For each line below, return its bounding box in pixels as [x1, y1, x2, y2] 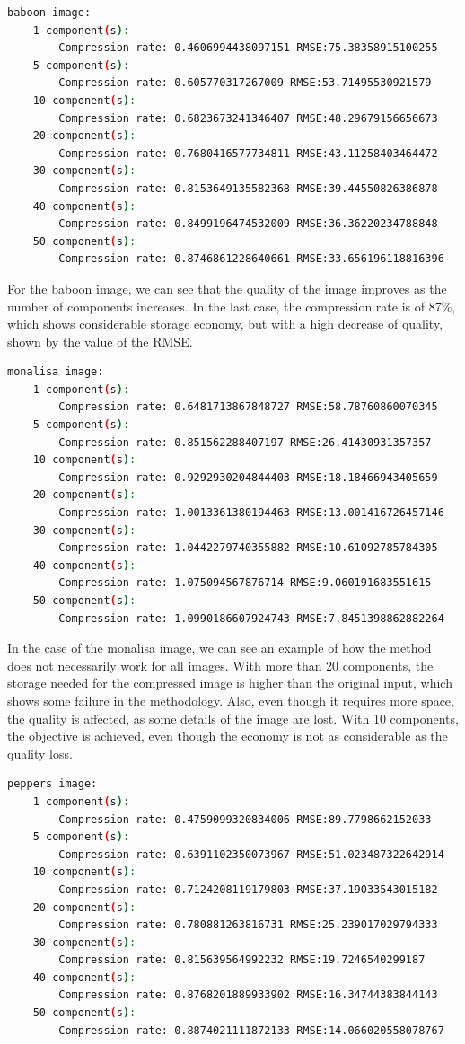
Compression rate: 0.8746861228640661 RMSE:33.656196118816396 [58, 252, 444, 266]
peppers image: [7, 777, 98, 791]
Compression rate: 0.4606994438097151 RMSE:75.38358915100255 [58, 41, 438, 55]
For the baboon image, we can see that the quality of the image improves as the [7, 278, 447, 297]
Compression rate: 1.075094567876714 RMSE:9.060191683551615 [58, 576, 432, 590]
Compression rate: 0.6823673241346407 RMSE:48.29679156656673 [58, 111, 438, 125]
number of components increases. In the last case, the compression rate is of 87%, [7, 296, 456, 315]
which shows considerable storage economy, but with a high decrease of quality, [7, 314, 443, 333]
